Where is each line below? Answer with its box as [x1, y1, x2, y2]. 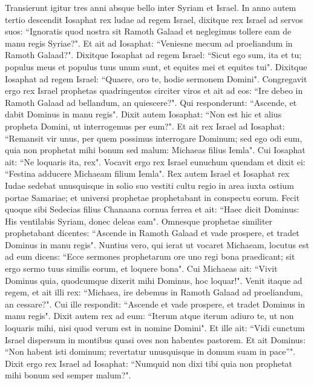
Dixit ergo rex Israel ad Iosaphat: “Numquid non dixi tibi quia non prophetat [5, 357, 293, 369]
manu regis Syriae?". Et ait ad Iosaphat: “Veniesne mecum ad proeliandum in [5, 36, 293, 49]
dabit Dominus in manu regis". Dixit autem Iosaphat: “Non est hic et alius [5, 108, 282, 120]
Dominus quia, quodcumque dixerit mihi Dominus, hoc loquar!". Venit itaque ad [5, 274, 303, 286]
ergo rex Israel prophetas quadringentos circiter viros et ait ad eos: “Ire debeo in [5, 84, 303, 97]
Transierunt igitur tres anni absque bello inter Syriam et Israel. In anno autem [5, 1, 296, 13]
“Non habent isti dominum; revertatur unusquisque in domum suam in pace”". [5, 345, 296, 358]
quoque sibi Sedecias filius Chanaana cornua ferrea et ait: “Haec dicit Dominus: [5, 203, 299, 216]
